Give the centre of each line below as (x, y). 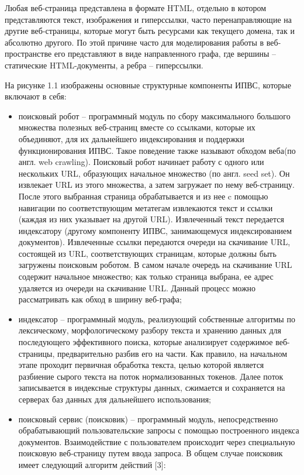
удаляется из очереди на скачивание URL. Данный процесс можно (137, 288)
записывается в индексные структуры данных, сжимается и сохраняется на (152, 388)
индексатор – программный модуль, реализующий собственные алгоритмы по (157, 319)
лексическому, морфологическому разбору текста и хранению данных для (150, 330)
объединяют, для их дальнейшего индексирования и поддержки (131, 138)
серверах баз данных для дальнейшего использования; (115, 399)
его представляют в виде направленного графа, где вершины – (165, 54)
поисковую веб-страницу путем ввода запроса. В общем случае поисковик (151, 453)
